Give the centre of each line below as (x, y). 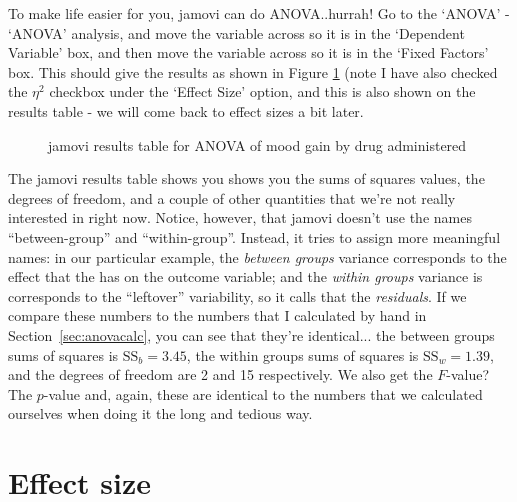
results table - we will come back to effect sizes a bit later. (186, 110)
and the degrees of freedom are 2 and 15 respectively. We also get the (220, 374)
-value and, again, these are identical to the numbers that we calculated (263, 393)
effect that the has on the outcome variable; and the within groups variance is (245, 276)
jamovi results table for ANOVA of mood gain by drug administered (257, 144)
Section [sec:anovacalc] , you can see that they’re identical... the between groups (251, 334)
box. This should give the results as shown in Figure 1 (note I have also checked (253, 71)
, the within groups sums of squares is (302, 354)
